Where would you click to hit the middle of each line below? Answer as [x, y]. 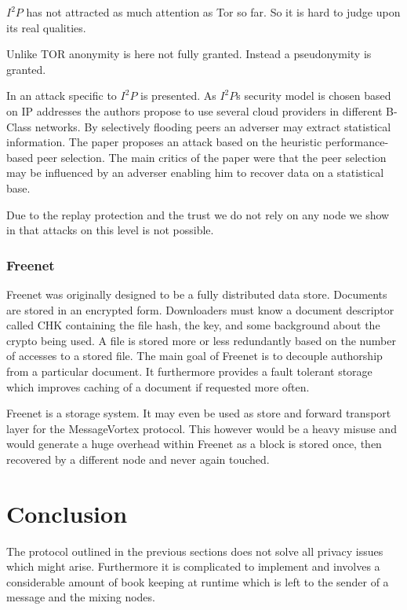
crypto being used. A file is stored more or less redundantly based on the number [201, 340]
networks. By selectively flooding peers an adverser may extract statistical [213, 126]
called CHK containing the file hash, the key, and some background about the [193, 325]
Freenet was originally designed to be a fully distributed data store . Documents [197, 294]
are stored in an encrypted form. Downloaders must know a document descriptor [200, 309]
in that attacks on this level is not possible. [110, 230]
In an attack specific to [62, 96]
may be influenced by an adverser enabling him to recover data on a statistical [195, 173]
